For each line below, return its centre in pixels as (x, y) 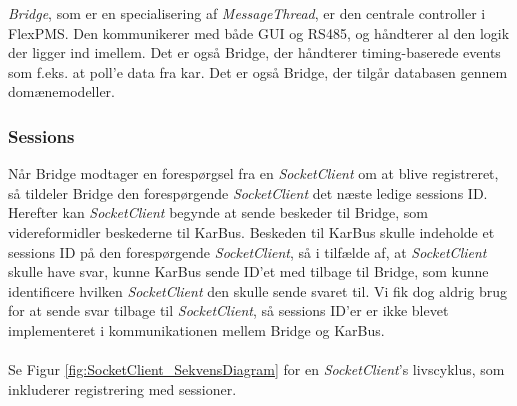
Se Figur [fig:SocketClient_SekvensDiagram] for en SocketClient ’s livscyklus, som (256, 369)
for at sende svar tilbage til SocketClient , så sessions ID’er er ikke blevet (228, 310)
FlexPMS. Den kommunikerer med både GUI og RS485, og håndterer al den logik (259, 32)
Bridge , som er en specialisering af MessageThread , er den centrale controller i (247, 13)
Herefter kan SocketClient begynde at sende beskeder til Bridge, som (218, 212)
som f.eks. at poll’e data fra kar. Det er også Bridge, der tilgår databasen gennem (258, 71)
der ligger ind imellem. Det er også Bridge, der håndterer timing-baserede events (254, 52)
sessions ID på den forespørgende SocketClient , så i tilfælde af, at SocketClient (247, 251)
